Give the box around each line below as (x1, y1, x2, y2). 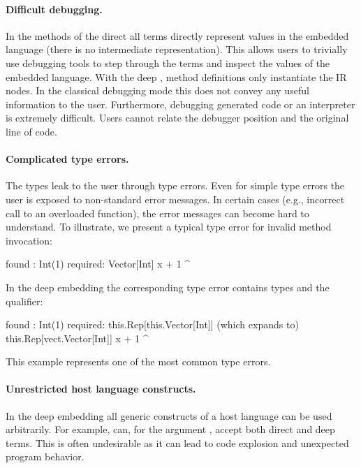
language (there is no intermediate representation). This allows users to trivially (6, 42, 348, 57)
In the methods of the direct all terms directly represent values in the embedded (6, 28, 349, 43)
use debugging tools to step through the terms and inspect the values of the (6, 55, 330, 70)
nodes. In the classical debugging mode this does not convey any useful (6, 83, 309, 98)
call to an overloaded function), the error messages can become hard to (6, 205, 309, 220)
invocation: (6, 233, 52, 247)
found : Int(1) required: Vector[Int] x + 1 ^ (6, 256, 191, 271)
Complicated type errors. (6, 152, 129, 166)
